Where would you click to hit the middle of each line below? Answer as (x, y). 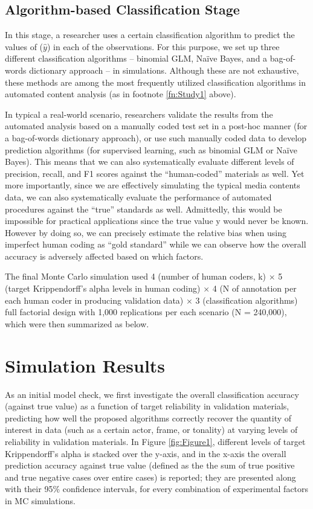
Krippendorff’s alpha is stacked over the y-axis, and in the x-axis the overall (146, 453)
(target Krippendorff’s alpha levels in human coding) (103, 288)
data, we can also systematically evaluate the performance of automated (138, 197)
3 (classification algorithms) (247, 300)
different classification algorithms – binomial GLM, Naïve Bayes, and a (136, 58)
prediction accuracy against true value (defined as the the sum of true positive (150, 465)
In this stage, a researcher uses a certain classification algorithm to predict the (150, 35)
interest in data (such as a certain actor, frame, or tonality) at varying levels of (151, 430)
